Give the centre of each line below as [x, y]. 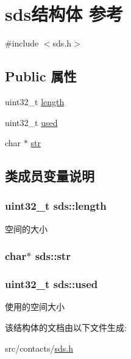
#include [22, 43]
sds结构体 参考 [64, 14]
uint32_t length [35, 101]
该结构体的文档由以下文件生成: [66, 327]
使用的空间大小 [35, 307]
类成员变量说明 [50, 176]
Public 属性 [41, 76]
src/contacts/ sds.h [39, 348]
